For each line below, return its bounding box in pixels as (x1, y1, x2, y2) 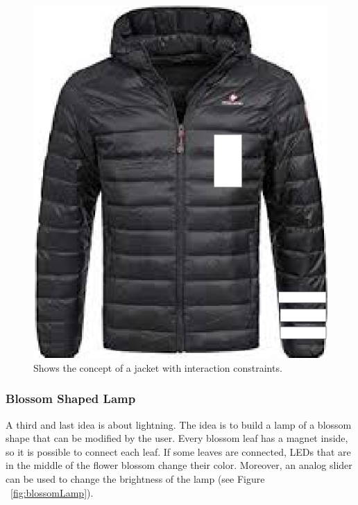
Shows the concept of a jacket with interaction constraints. (33, 360, 282, 375)
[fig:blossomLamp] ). (10, 485, 94, 499)
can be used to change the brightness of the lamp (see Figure (6, 471, 265, 486)
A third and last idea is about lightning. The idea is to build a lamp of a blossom (6, 417, 352, 431)
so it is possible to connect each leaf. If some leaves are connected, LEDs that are (6, 444, 351, 459)
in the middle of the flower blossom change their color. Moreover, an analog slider (6, 458, 352, 472)
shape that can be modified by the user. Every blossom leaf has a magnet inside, (6, 431, 348, 445)
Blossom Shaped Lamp (6, 390, 136, 407)
